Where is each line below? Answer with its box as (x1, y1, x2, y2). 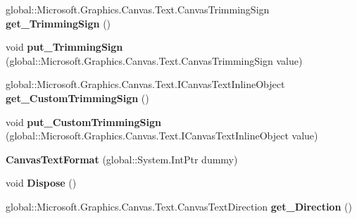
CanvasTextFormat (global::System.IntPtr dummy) (6, 151, 238, 166)
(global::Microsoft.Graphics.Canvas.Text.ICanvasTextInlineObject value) (6, 128, 318, 143)
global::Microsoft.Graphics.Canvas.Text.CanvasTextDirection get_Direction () (6, 199, 352, 213)
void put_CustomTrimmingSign (6, 114, 161, 129)
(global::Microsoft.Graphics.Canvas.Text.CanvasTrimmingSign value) (6, 53, 303, 68)
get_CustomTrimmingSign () (6, 90, 149, 105)
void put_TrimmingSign (6, 39, 123, 54)
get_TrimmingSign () (6, 15, 111, 30)
